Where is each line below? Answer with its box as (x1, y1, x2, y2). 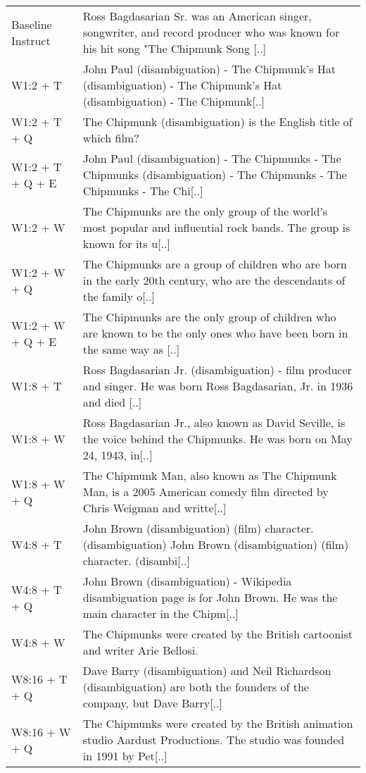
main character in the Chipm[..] (82, 605, 239, 622)
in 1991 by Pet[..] (82, 748, 168, 764)
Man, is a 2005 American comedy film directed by (82, 483, 329, 500)
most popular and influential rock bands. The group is (82, 219, 351, 235)
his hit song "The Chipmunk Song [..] (82, 40, 267, 56)
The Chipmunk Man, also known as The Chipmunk (82, 467, 337, 483)
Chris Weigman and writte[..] (82, 500, 227, 516)
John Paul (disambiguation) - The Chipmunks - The (82, 150, 341, 166)
